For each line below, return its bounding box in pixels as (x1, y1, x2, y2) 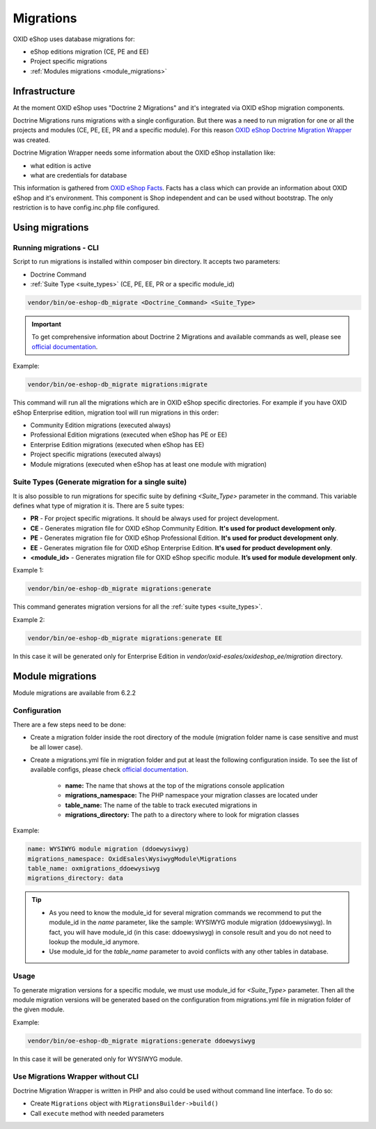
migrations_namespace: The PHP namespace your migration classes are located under (65, 791, 318, 800)
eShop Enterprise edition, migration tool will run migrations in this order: (13, 408, 219, 416)
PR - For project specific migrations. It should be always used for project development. (30, 514, 279, 522)
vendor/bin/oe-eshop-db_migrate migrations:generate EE (27, 634, 223, 642)
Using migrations (13, 221, 89, 233)
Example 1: (13, 566, 44, 575)
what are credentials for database (30, 171, 127, 179)
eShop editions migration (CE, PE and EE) (30, 47, 149, 56)
